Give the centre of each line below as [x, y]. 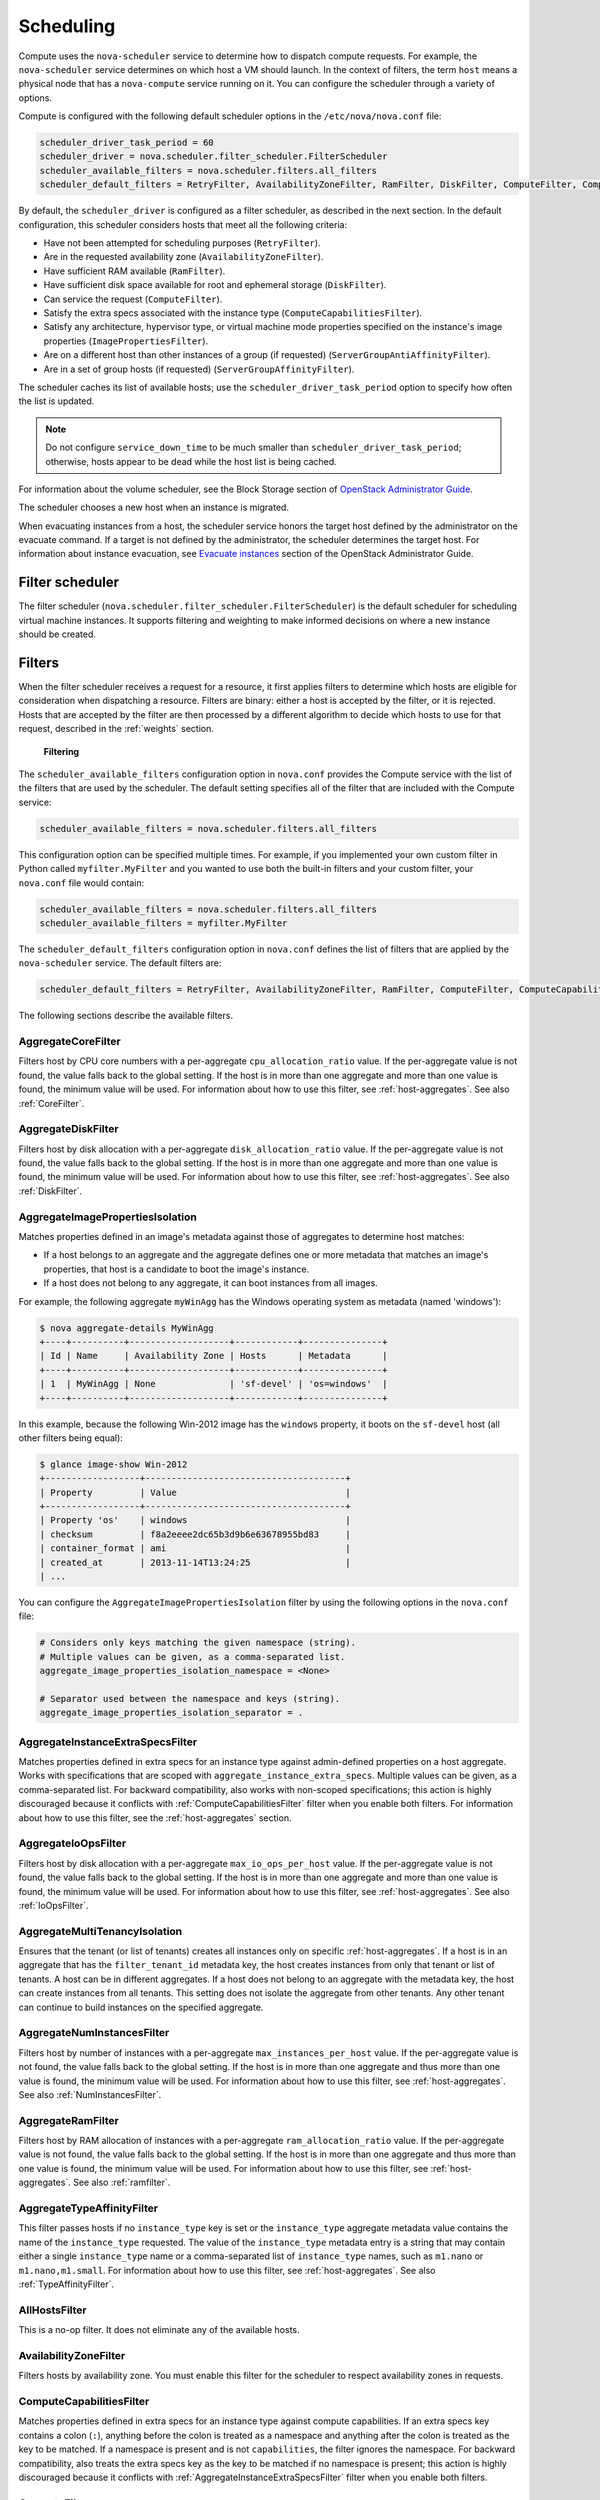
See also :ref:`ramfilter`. [122, 2182]
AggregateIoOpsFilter [72, 1843]
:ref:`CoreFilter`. [51, 1103]
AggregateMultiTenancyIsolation [100, 1931]
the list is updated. [56, 401]
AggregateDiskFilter [68, 1129]
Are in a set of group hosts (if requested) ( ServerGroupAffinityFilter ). [199, 369]
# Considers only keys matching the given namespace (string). [198, 1643]
